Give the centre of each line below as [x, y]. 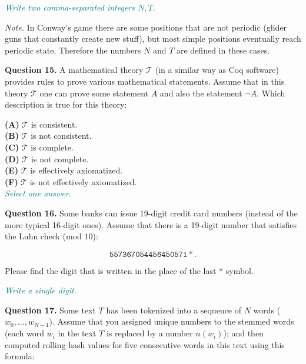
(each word [24, 333]
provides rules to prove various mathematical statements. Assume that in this [145, 81]
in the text [77, 333]
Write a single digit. [41, 290]
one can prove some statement [94, 93]
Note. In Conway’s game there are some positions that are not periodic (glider [146, 27]
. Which [271, 93]
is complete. [52, 147]
